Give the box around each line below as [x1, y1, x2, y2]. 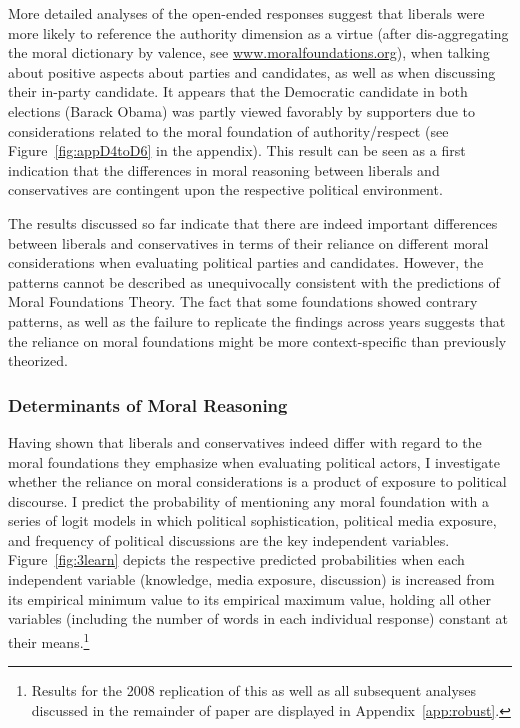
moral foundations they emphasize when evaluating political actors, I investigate [8, 451, 500, 472]
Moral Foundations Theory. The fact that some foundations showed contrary [8, 291, 478, 312]
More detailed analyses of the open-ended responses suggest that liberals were [8, 3, 485, 23]
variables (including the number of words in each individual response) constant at [8, 608, 508, 629]
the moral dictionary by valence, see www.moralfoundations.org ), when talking [8, 42, 490, 63]
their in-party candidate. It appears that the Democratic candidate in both [8, 81, 468, 102]
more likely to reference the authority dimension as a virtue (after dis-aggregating [8, 22, 509, 43]
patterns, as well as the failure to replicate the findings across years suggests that [8, 310, 506, 331]
